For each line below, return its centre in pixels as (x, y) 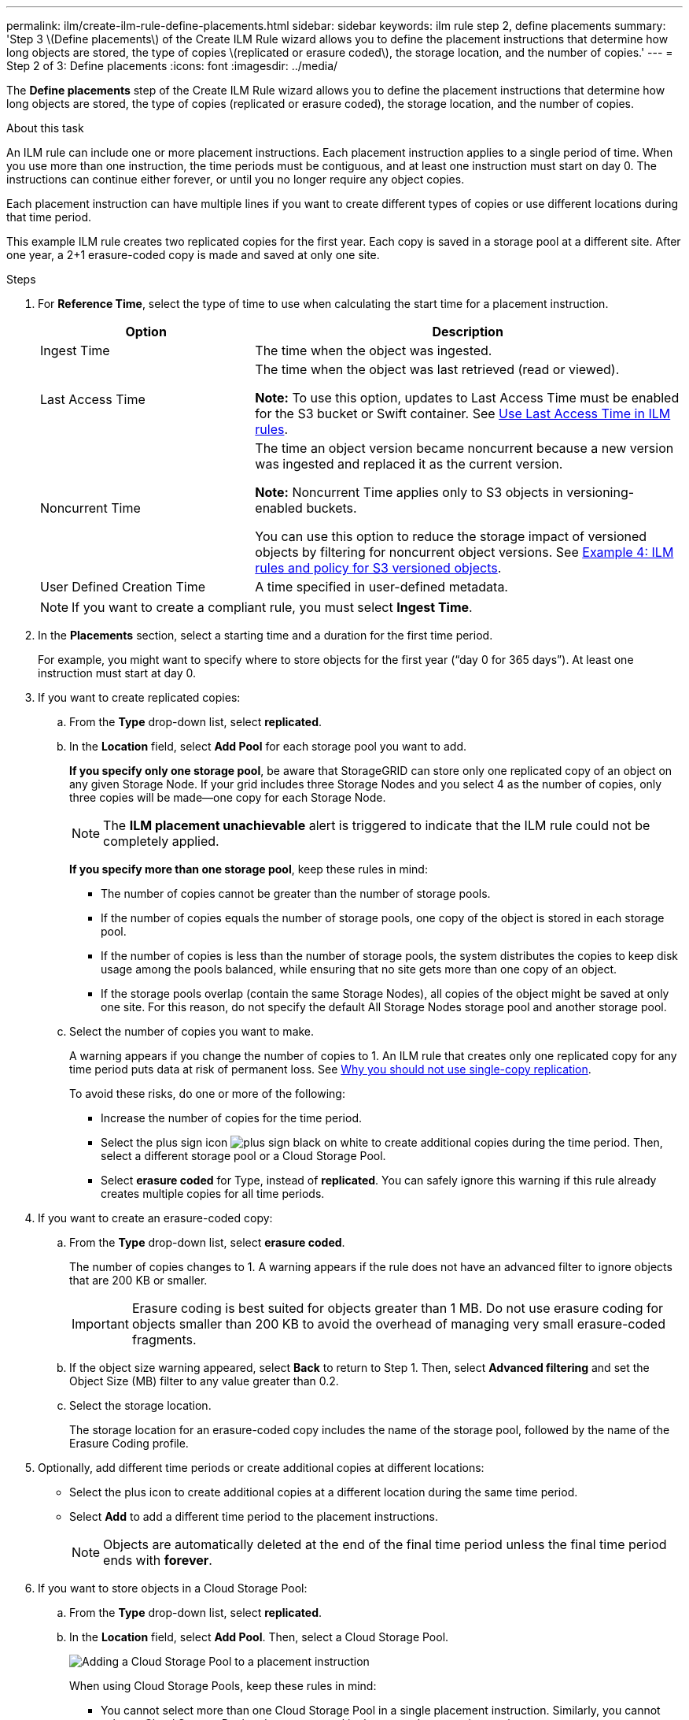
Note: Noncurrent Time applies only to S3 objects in (409, 492)
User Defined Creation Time (123, 587)
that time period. (49, 217)
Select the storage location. (140, 1405)
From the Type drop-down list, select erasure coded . (207, 1242)
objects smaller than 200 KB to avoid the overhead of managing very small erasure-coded (398, 1324)
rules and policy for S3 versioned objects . (378, 568)
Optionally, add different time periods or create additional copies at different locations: (261, 1468)
